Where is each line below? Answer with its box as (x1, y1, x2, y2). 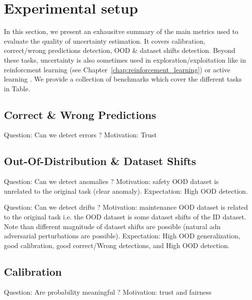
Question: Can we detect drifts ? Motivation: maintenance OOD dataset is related (4, 202, 248, 212)
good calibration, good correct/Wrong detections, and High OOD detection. (4, 240, 230, 250)
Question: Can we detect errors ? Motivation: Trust (4, 130, 157, 140)
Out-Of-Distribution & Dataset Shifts (4, 153, 196, 168)
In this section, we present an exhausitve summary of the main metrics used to (4, 26, 238, 36)
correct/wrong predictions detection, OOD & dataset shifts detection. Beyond (4, 45, 235, 55)
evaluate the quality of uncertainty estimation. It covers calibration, (4, 35, 205, 46)
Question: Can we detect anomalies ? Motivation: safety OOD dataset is (4, 176, 219, 186)
